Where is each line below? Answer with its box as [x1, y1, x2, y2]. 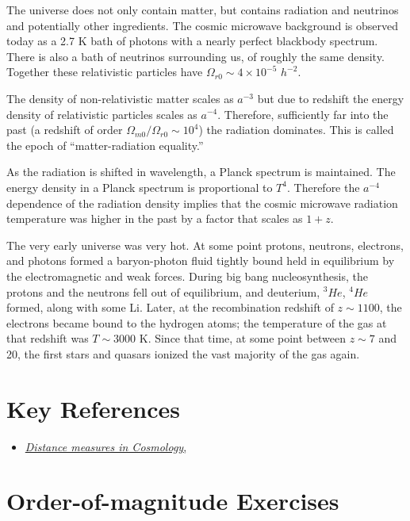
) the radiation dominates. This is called [198, 121, 394, 138]
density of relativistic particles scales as [6, 105, 197, 122]
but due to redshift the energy [257, 90, 404, 106]
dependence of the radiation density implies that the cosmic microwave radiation [6, 194, 398, 211]
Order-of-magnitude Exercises [6, 485, 339, 517]
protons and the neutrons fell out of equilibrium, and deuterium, [6, 283, 320, 300]
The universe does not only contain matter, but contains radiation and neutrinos [6, 2, 399, 17]
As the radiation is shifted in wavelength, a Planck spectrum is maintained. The [6, 163, 396, 180]
